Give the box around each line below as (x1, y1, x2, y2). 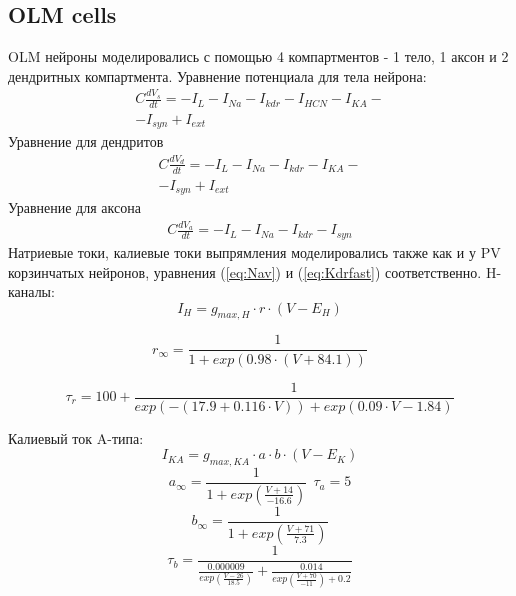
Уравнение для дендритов (8, 131, 164, 152)
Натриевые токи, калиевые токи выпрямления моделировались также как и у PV (8, 241, 501, 262)
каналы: (8, 281, 55, 302)
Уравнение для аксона (8, 197, 141, 218)
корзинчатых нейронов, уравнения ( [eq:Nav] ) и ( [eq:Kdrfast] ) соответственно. (8, 261, 482, 282)
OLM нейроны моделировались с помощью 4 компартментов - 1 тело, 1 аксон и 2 (8, 46, 509, 67)
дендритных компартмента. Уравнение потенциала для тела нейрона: (8, 65, 427, 86)
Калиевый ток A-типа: (8, 427, 144, 448)
